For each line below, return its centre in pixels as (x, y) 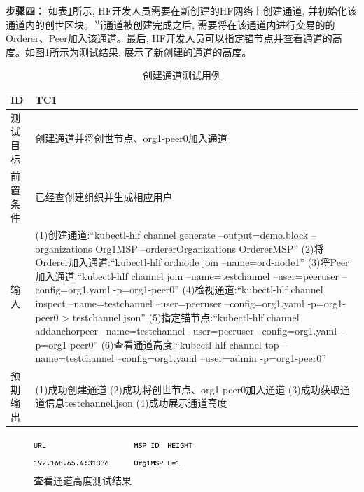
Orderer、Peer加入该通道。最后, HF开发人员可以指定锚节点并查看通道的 (169, 38)
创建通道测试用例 (182, 75)
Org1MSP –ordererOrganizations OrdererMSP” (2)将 (210, 248)
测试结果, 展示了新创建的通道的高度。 (165, 51)
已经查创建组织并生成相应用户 (104, 196)
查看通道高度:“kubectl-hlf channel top (196, 344)
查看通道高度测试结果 (83, 480)
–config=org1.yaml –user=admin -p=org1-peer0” (222, 358)
